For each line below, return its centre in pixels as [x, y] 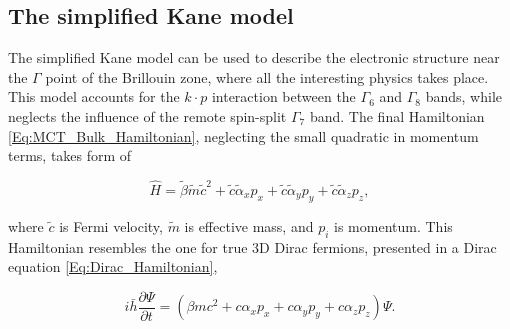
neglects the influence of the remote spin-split [147, 115]
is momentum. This [393, 225]
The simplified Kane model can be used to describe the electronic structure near [254, 57]
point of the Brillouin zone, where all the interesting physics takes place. [267, 76]
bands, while [464, 96]
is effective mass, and [249, 225]
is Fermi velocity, [111, 225]
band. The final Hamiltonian [397, 115]
